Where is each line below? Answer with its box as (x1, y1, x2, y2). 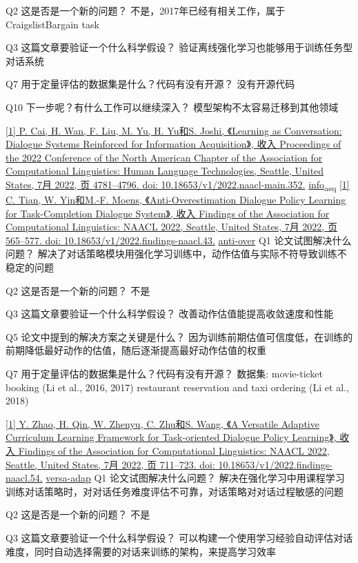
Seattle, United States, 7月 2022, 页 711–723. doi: (6, 457, 215, 471)
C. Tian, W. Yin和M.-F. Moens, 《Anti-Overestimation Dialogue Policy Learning (6, 192, 346, 207)
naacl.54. (6, 471, 43, 485)
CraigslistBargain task (6, 17, 99, 31)
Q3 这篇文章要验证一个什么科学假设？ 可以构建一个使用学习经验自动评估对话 (6, 530, 353, 544)
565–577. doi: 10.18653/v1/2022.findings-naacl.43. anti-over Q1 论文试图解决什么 (6, 233, 352, 247)
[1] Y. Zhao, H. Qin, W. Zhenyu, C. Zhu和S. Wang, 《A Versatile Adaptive (6, 416, 319, 431)
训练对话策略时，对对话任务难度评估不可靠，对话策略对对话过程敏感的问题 (6, 484, 344, 498)
